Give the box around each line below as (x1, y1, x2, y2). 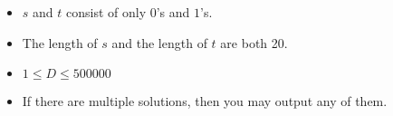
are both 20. (220, 33, 288, 52)
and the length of (111, 33, 207, 52)
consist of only (66, 3, 147, 21)
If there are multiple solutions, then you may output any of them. (22, 92, 388, 111)
